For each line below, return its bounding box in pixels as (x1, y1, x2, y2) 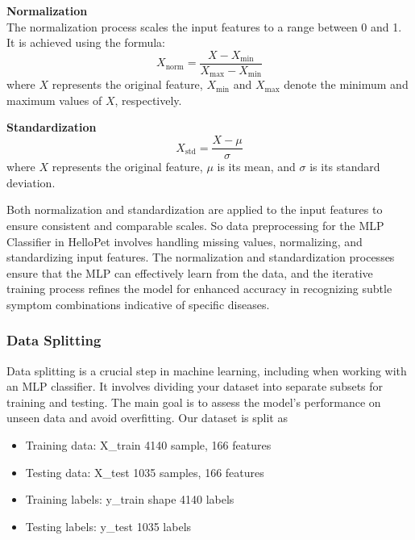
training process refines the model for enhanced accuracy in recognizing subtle (6, 280, 392, 297)
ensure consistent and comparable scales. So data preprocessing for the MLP (6, 216, 384, 233)
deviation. (6, 174, 56, 190)
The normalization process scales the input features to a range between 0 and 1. (6, 18, 402, 35)
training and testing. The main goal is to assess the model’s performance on (6, 393, 381, 410)
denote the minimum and (284, 76, 409, 93)
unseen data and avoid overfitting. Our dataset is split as (6, 409, 288, 426)
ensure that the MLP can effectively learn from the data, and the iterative (6, 264, 373, 281)
